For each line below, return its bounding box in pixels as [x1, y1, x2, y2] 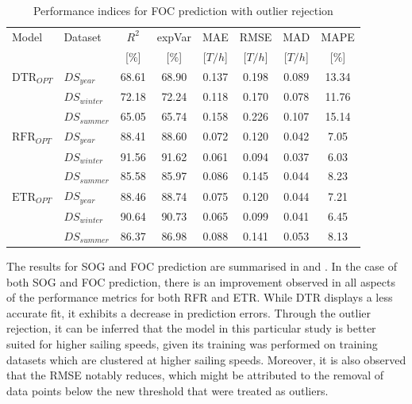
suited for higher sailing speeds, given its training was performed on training [6, 335, 378, 352]
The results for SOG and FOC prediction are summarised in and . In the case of [6, 257, 398, 274]
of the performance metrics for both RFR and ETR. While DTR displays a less [6, 289, 393, 306]
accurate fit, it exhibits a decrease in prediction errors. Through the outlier [6, 304, 372, 321]
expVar [156, 28, 191, 44]
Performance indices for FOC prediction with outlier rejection [33, 2, 333, 18]
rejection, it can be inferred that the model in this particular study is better [6, 320, 376, 337]
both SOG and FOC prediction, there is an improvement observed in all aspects [6, 273, 395, 290]
